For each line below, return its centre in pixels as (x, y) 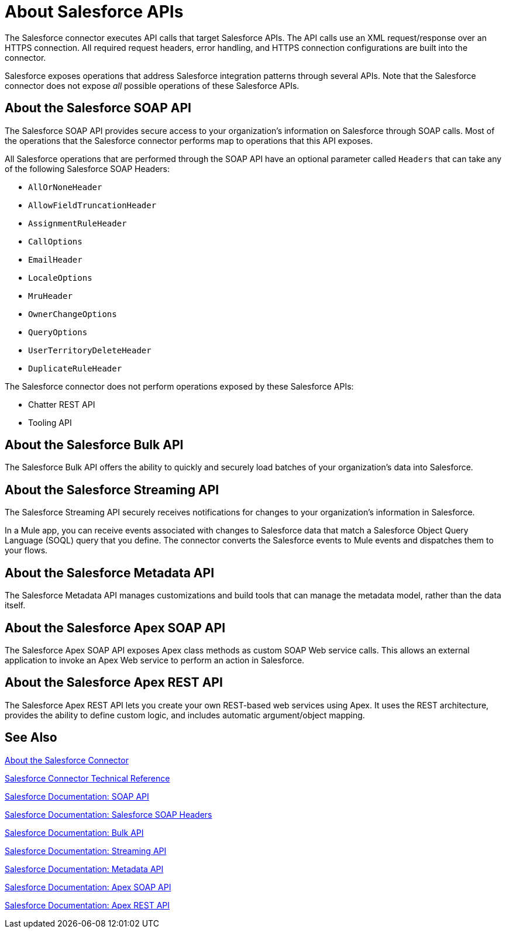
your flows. (26, 550)
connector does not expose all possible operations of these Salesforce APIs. (152, 85)
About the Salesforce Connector (67, 760)
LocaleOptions (60, 278)
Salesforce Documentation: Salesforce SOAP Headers (109, 814)
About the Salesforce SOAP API (98, 108)
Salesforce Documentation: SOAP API (77, 796)
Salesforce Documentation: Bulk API (74, 832)
